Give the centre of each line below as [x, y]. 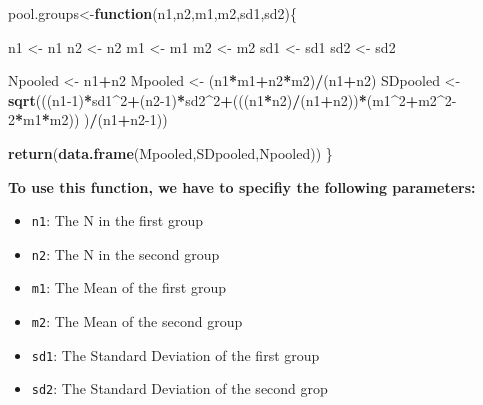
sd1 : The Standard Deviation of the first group [175, 354]
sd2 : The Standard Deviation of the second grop [179, 388]
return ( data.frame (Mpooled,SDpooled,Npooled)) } [170, 152]
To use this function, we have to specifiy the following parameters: [242, 186]
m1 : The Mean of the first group [128, 287]
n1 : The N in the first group [117, 220]
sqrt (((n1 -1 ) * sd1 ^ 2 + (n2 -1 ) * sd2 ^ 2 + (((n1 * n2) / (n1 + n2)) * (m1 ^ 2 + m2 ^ [226, 99]
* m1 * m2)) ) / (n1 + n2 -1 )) [91, 119]
